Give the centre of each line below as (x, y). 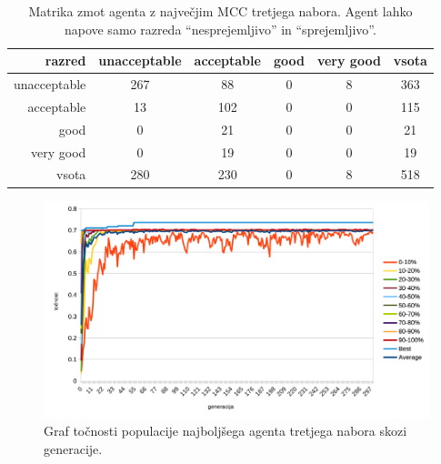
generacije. (73, 448)
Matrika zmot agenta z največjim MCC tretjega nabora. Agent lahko (220, 11)
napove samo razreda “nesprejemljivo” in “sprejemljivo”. (220, 29)
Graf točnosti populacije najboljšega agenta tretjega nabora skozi (226, 431)
